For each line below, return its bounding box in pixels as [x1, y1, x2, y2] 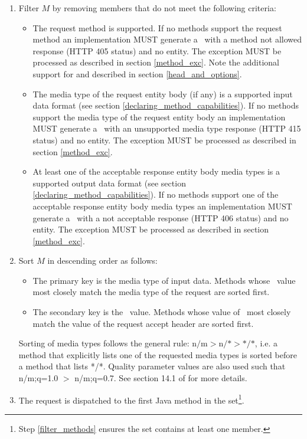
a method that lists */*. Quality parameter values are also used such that [18, 360, 286, 372]
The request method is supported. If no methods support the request [32, 21, 282, 34]
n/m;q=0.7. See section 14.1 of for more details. [74, 372, 247, 384]
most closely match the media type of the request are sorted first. [32, 286, 270, 298]
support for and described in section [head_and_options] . [32, 67, 242, 80]
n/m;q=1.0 [18, 372, 58, 384]
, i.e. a [254, 337, 277, 349]
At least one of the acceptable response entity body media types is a [32, 165, 280, 178]
